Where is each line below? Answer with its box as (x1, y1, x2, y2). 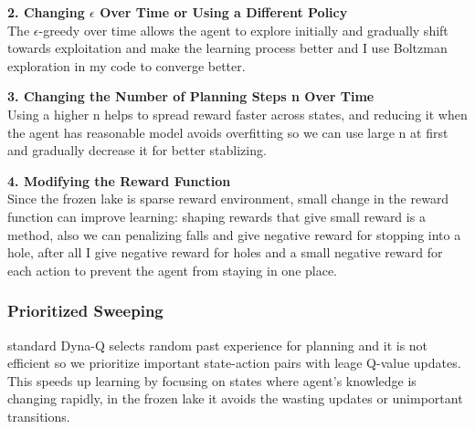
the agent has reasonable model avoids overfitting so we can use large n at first (7, 122, 449, 141)
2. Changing (7, 3, 85, 21)
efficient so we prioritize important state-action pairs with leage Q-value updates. (7, 353, 461, 372)
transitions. (7, 406, 70, 425)
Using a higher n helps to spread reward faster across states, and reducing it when (7, 104, 468, 123)
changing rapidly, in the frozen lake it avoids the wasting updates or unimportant (7, 389, 463, 408)
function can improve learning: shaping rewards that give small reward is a (7, 206, 426, 225)
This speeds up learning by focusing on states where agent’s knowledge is (7, 371, 417, 390)
